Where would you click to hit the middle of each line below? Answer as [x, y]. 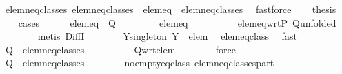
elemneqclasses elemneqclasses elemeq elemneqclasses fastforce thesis [171, 9]
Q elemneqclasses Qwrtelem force [120, 49]
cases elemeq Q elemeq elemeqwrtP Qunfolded [177, 22]
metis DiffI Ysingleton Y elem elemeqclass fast [167, 36]
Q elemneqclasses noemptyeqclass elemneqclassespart [140, 63]
